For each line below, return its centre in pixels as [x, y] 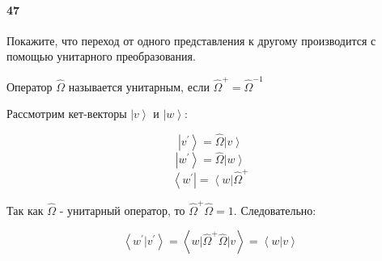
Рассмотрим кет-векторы [67, 114]
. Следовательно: [275, 210]
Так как [25, 210]
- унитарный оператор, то [122, 210]
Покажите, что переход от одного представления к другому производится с [191, 40]
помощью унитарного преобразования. [101, 56]
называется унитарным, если [139, 86]
